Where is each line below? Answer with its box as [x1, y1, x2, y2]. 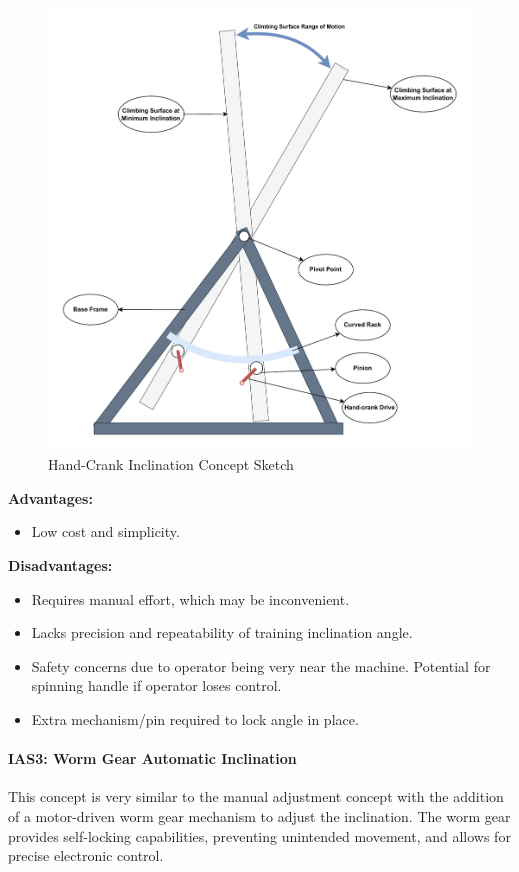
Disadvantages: [8, 554, 113, 575]
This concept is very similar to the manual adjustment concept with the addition [8, 786, 504, 807]
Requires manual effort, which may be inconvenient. [31, 588, 350, 609]
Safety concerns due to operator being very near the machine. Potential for [31, 655, 491, 676]
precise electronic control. [8, 845, 164, 866]
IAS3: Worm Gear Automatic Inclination [8, 748, 297, 769]
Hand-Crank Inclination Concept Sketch [48, 454, 294, 475]
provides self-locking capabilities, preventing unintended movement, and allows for [8, 825, 511, 846]
